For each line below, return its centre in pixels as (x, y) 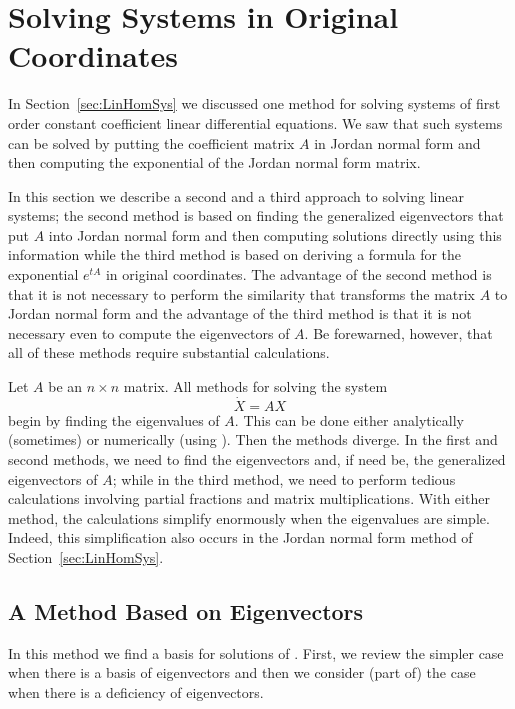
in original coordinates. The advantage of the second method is (298, 274)
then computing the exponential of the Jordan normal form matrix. (214, 162)
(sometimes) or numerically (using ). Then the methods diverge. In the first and (253, 439)
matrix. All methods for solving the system (255, 386)
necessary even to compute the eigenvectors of (149, 332)
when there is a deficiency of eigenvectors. (136, 691)
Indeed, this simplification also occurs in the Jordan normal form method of (240, 537)
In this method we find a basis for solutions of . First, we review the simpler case (256, 652)
